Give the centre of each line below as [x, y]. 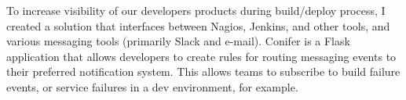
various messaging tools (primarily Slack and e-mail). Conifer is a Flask [178, 41]
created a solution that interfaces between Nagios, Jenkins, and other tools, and [198, 25]
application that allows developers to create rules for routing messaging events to [201, 56]
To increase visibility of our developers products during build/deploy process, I [196, 10]
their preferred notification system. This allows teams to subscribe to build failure [203, 71]
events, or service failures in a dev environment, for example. [152, 86]
